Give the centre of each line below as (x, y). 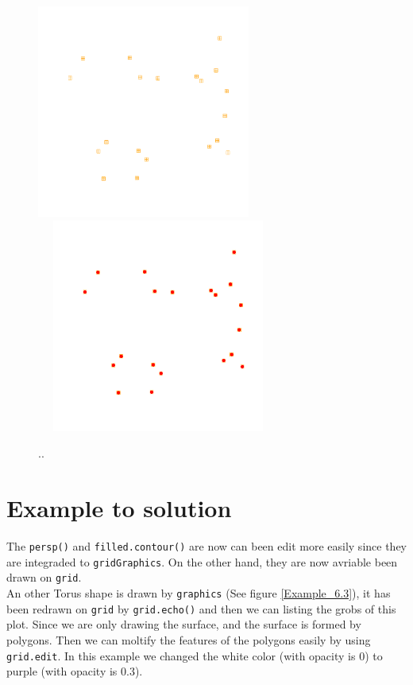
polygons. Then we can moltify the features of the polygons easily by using (189, 639)
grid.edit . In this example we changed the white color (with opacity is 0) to (195, 655)
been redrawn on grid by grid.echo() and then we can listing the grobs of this (201, 608)
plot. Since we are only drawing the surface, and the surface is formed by (184, 624)
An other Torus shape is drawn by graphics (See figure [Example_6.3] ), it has (199, 593)
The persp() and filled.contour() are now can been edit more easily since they (206, 546)
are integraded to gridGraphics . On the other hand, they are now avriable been (202, 561)
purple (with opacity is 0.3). (75, 671)
